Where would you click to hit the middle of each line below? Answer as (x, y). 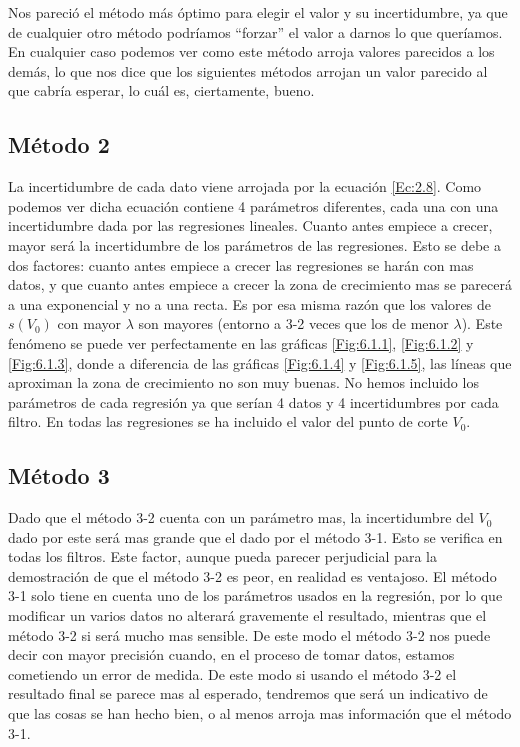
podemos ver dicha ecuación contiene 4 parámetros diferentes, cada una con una (253, 205)
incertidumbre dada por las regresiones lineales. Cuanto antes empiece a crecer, (250, 225)
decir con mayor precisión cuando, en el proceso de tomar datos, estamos (231, 654)
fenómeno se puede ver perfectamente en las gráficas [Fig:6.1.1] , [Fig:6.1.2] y (241, 342)
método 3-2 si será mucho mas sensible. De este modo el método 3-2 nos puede (249, 634)
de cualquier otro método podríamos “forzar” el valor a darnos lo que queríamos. (255, 31)
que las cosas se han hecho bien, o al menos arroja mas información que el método (260, 713)
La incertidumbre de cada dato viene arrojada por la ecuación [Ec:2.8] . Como (245, 186)
